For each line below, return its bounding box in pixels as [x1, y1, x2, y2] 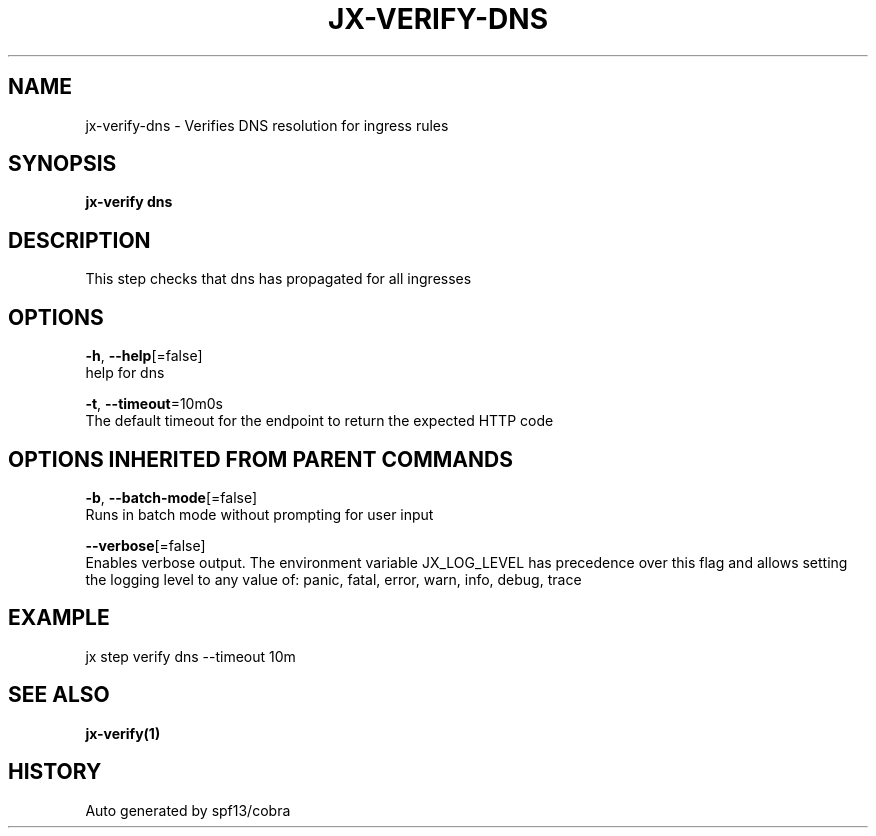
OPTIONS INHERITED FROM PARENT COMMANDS [8, 446, 513, 472]
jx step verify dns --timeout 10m [85, 647, 296, 665]
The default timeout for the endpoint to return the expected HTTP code [85, 412, 554, 430]
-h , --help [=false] [85, 347, 203, 365]
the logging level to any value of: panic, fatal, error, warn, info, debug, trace [85, 570, 582, 588]
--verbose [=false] [85, 536, 206, 554]
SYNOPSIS [8, 151, 117, 177]
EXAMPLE [8, 605, 110, 631]
